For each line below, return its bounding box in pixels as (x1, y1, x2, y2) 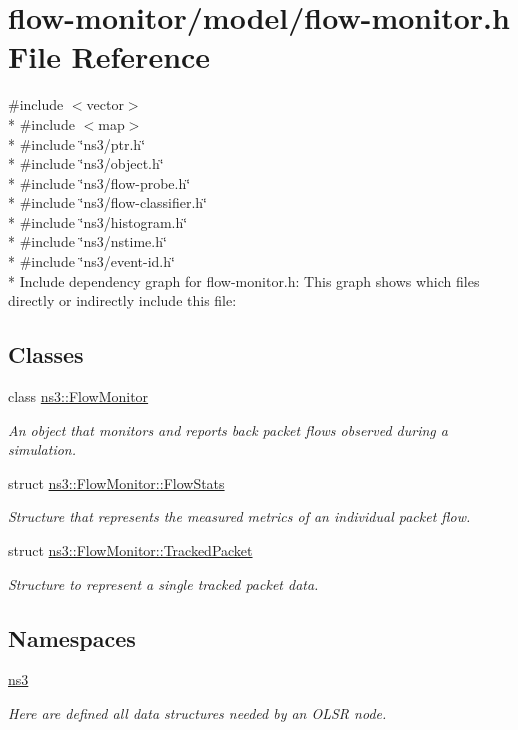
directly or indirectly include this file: (8, 290, 237, 311)
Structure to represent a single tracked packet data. (8, 573, 319, 594)
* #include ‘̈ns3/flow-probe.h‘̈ (8, 172, 191, 193)
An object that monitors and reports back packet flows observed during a (8, 419, 448, 440)
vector (86, 94, 124, 115)
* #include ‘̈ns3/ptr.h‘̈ (8, 133, 146, 154)
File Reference (8, 36, 211, 77)
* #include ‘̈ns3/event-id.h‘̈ (8, 251, 175, 272)
